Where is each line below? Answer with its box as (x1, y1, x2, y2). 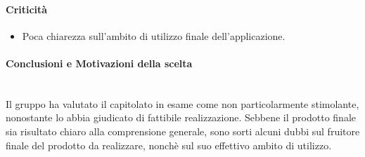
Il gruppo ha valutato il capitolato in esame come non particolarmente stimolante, (6, 96, 359, 111)
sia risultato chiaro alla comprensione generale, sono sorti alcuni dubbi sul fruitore (6, 123, 360, 138)
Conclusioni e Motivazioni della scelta (6, 55, 193, 70)
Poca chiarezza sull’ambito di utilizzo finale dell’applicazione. (22, 28, 286, 43)
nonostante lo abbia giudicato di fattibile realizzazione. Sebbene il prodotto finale (6, 110, 356, 125)
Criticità (6, 1, 48, 16)
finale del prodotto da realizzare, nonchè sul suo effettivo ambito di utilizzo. (6, 137, 332, 152)
